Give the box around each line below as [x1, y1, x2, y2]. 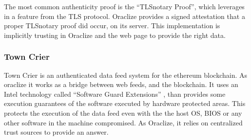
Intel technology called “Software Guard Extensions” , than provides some [4, 88, 226, 99]
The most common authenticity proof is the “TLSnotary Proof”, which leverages [4, 1, 245, 11]
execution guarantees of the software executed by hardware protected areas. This [4, 98, 246, 108]
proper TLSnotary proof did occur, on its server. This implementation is [4, 20, 220, 31]
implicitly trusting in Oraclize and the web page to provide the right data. [4, 30, 226, 40]
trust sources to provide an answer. [4, 127, 109, 137]
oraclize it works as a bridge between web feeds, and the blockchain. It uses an [4, 79, 238, 89]
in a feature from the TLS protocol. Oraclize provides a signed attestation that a [4, 11, 245, 21]
